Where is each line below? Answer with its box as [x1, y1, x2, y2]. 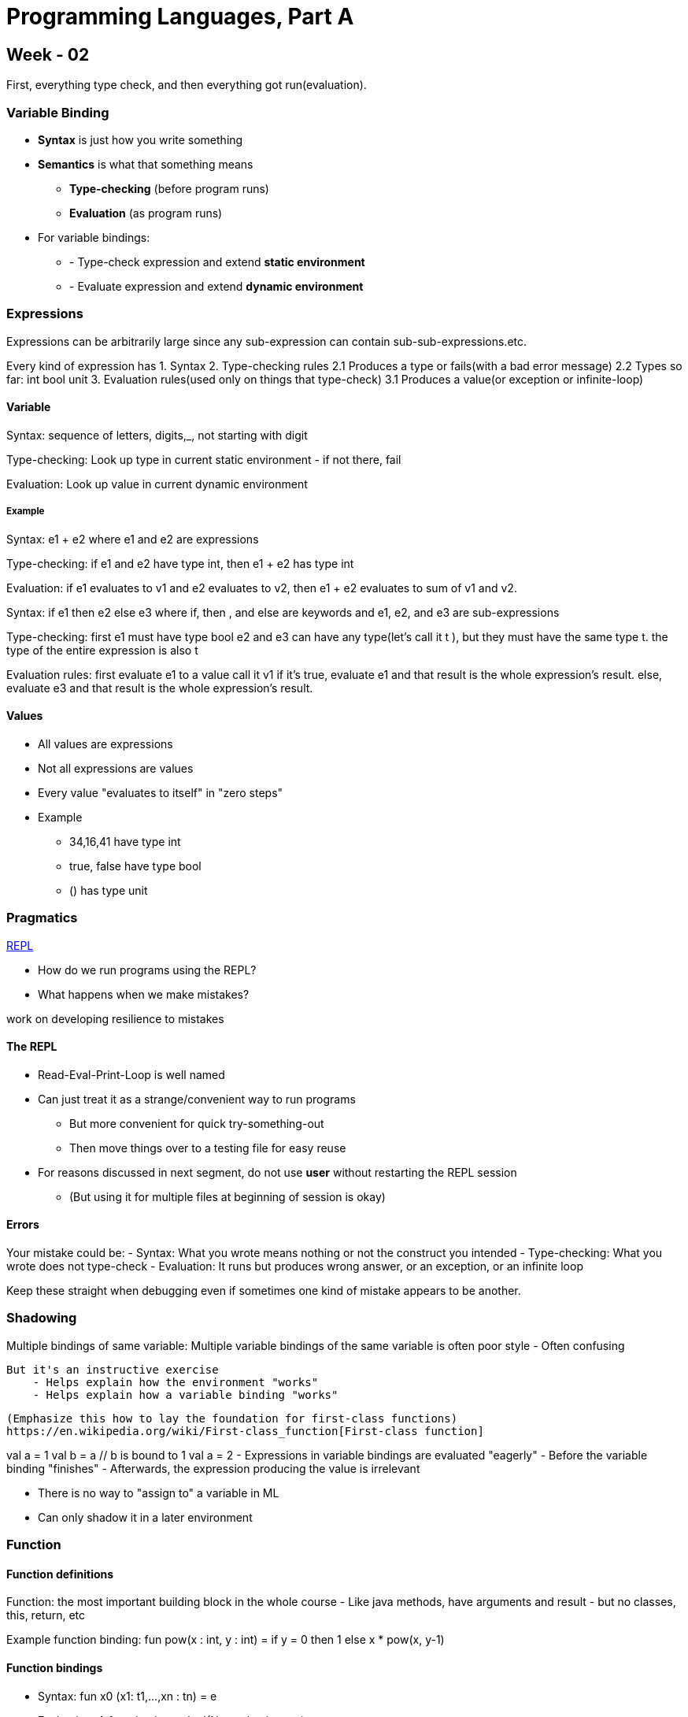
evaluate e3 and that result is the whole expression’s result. [6, 680, 313, 695]
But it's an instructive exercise [6, 1363, 219, 1376]
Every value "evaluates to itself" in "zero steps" [38, 785, 283, 799]
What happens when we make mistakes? [38, 987, 250, 1001]
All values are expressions [38, 736, 173, 751]
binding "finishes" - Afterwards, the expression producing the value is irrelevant [6, 1461, 420, 1475]
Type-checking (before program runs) [69, 181, 269, 195]
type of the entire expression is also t [6, 643, 198, 657]
